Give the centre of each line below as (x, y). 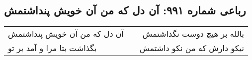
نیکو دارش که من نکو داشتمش (192, 48)
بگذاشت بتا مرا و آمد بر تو (52, 48)
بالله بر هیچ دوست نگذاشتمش (193, 34)
